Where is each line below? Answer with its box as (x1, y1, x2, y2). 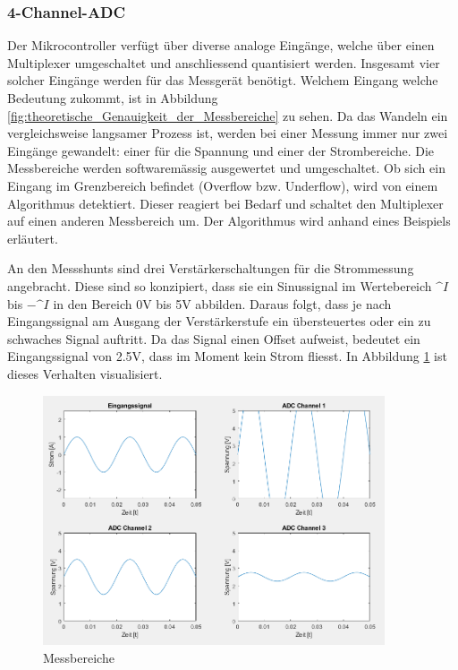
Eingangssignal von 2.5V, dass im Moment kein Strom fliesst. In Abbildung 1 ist (7, 347, 447, 365)
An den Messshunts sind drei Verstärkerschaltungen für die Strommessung (7, 259, 414, 278)
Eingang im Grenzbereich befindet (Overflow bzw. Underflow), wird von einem (7, 176, 438, 194)
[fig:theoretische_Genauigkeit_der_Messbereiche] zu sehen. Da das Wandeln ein (7, 106, 448, 125)
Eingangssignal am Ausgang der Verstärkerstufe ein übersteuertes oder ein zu (7, 312, 431, 331)
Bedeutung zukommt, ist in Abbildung (7, 89, 218, 107)
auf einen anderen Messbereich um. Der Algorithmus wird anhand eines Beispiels (7, 211, 451, 230)
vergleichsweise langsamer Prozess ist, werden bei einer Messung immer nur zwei (7, 124, 448, 142)
